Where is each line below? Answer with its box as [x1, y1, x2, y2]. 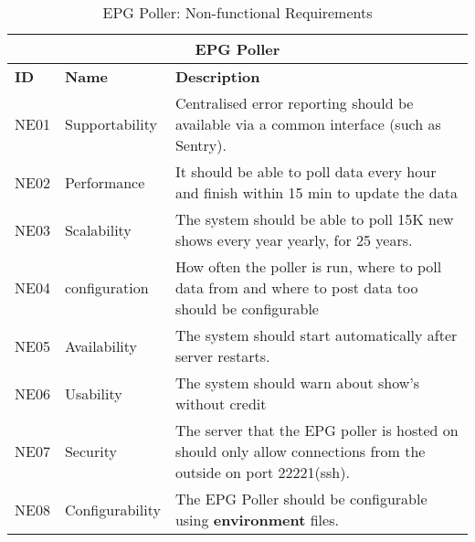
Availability [64, 335, 138, 356]
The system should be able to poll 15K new [174, 208, 454, 229]
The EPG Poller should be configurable [174, 488, 427, 509]
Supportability [64, 113, 157, 134]
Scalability [64, 218, 132, 240]
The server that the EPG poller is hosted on [174, 420, 459, 441]
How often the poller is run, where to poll [174, 256, 442, 277]
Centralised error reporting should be [174, 92, 414, 113]
